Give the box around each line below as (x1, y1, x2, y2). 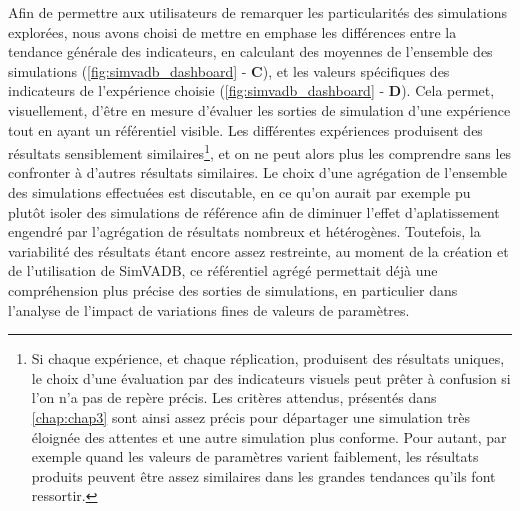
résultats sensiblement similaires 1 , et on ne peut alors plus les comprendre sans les (8, 140, 512, 163)
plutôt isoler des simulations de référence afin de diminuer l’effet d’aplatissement (8, 201, 500, 222)
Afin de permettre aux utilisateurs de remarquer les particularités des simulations (8, 2, 508, 22)
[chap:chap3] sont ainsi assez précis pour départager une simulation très (31, 406, 471, 427)
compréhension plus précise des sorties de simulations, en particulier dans (8, 279, 458, 300)
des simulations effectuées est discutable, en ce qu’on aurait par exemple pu (8, 182, 471, 202)
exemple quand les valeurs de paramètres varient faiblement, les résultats (31, 446, 479, 467)
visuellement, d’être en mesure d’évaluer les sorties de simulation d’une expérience (8, 99, 511, 120)
